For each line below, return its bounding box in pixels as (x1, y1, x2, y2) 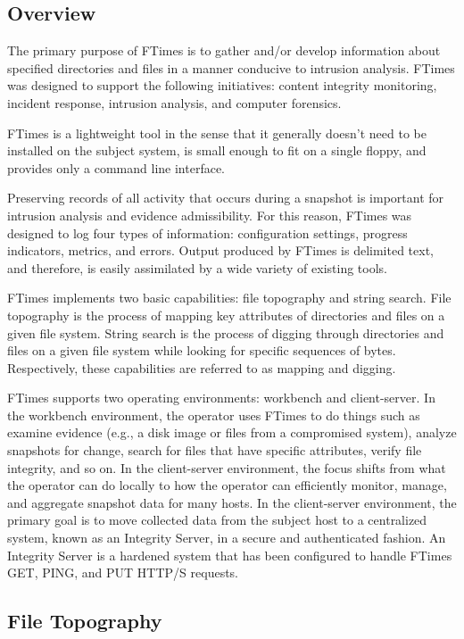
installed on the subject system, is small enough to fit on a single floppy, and (7, 141, 427, 160)
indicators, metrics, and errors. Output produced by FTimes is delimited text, (7, 241, 435, 260)
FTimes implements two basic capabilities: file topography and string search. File (7, 288, 452, 307)
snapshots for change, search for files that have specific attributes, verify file (7, 441, 422, 460)
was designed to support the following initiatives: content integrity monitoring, (7, 76, 437, 95)
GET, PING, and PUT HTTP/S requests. (7, 563, 239, 582)
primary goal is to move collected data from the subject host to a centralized (7, 510, 427, 529)
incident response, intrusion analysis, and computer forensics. (7, 93, 342, 112)
